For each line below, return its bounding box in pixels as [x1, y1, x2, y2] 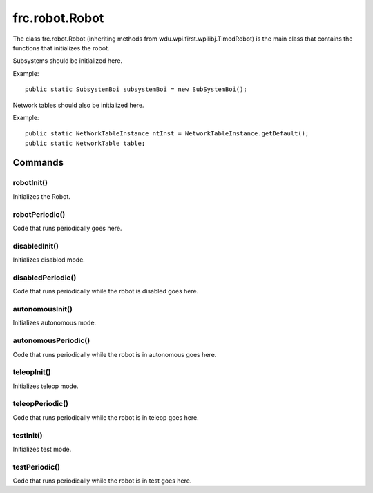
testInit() [12, 430, 43, 440]
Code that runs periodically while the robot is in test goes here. [12, 476, 192, 485]
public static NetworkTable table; [25, 139, 146, 147]
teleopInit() [12, 367, 51, 377]
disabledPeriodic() [12, 273, 77, 282]
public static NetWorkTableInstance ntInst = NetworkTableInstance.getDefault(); [25, 130, 309, 137]
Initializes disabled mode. [12, 255, 86, 264]
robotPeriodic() [12, 209, 66, 219]
